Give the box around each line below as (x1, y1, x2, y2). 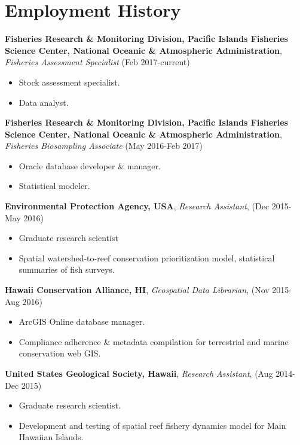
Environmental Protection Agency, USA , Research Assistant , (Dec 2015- (5, 200, 292, 212)
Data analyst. (19, 96, 69, 108)
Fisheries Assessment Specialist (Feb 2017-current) (5, 56, 190, 68)
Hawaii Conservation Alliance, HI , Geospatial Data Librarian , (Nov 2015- (5, 284, 292, 296)
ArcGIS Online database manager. (19, 315, 145, 328)
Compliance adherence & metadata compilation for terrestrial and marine (19, 335, 289, 348)
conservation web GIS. (19, 347, 101, 359)
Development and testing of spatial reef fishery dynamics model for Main (19, 419, 286, 431)
